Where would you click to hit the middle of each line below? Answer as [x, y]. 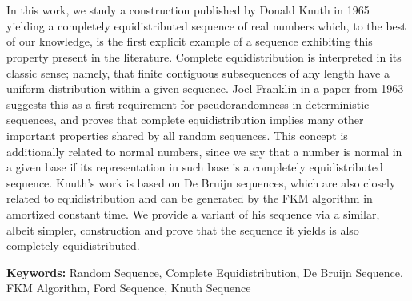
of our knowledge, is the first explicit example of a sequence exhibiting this [190, 41]
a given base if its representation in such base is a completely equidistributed [195, 167]
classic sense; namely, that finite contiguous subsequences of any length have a [198, 72]
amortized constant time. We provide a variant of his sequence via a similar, [193, 213]
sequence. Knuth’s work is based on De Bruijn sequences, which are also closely [201, 182]
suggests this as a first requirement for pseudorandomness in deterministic [188, 104]
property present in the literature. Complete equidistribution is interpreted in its [204, 56]
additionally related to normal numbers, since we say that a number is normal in [204, 151]
